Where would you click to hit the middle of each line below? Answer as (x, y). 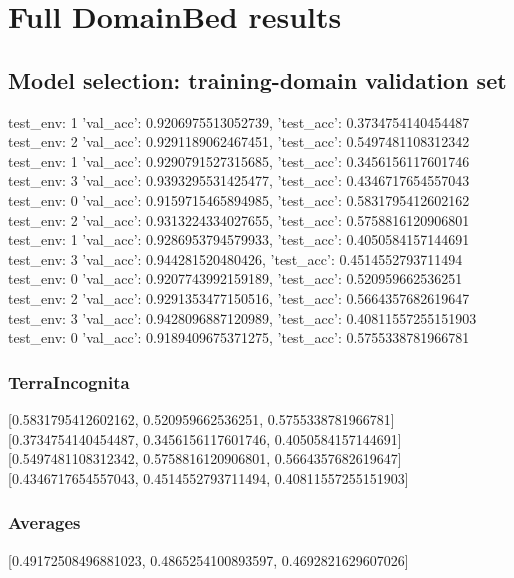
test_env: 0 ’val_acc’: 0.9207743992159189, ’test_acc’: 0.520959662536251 (235, 278)
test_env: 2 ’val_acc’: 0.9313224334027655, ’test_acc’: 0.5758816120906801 (239, 219)
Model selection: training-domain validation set (257, 79)
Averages (44, 522)
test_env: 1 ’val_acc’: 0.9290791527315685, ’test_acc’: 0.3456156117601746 (239, 160)
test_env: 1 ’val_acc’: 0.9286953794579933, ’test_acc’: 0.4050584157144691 (239, 239)
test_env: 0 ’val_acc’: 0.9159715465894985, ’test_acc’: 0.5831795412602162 (239, 199)
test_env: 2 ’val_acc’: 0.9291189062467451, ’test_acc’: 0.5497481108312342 (239, 141)
